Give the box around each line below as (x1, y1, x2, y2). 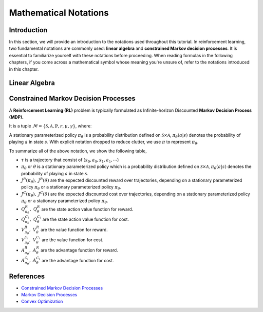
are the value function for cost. (41, 237, 104, 243)
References (9, 272, 45, 280)
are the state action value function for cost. (42, 216, 129, 222)
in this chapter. (9, 66, 39, 72)
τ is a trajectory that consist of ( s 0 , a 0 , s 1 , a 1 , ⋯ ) (21, 157, 119, 164)
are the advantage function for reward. (40, 247, 118, 253)
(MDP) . (9, 114, 24, 120)
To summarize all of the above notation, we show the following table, (9, 148, 147, 154)
